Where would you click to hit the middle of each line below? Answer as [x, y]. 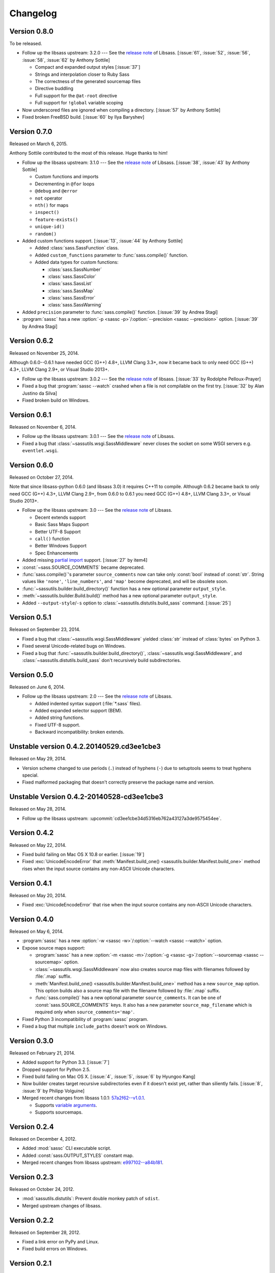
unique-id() [50, 227]
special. [30, 775]
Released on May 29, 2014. [38, 759]
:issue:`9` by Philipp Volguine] [53, 1091]
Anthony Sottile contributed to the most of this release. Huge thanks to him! [89, 153]
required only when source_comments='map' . [85, 1012]
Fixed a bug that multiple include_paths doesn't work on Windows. [95, 1026]
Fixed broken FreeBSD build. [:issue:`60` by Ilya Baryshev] [83, 117]
